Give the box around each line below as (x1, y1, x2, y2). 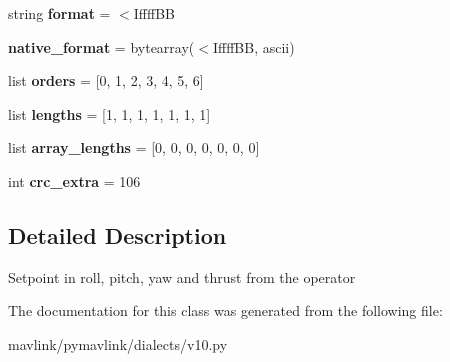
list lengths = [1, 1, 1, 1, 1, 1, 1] (8, 103, 211, 124)
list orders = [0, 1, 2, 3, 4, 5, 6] (8, 70, 204, 91)
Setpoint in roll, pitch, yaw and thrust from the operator (8, 266, 356, 287)
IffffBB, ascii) (212, 36, 295, 57)
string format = (8, 3, 111, 23)
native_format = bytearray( (8, 36, 195, 57)
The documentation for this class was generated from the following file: (8, 300, 443, 321)
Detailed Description (8, 219, 227, 250)
